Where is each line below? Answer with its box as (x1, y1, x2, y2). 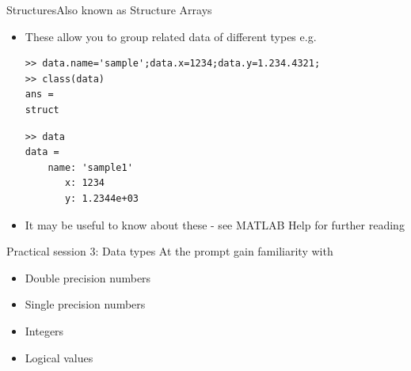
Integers (25, 322, 64, 339)
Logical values (25, 349, 93, 365)
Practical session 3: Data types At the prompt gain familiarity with (6, 243, 333, 259)
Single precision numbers (25, 296, 146, 312)
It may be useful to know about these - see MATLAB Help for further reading (25, 216, 405, 233)
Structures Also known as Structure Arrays (6, 2, 212, 17)
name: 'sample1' (48, 161, 133, 173)
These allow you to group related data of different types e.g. (25, 28, 317, 44)
